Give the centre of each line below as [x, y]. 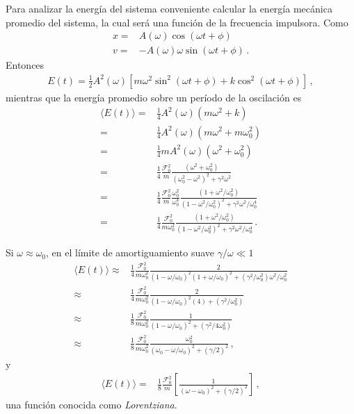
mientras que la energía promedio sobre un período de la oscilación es [154, 97]
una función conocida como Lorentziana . [91, 405]
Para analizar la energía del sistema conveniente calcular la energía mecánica [169, 8]
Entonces [25, 65]
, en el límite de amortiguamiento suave [130, 252]
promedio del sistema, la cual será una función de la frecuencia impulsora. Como [177, 22]
